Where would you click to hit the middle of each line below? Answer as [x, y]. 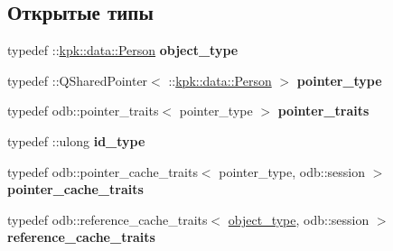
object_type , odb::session [299, 219]
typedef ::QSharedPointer [78, 80]
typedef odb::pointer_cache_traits [103, 171]
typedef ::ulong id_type [76, 140]
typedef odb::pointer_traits [83, 111]
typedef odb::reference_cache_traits [108, 219]
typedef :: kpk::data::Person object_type [123, 50]
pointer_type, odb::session [292, 171]
